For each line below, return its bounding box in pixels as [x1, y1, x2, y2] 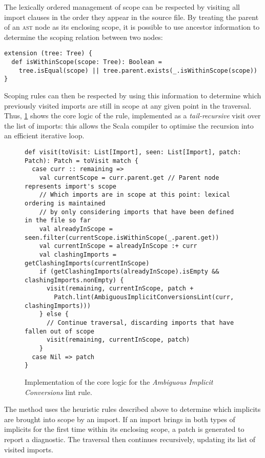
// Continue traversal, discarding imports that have [46, 319, 234, 327]
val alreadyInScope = [39, 225, 113, 233]
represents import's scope [25, 182, 116, 190]
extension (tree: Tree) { [4, 50, 92, 57]
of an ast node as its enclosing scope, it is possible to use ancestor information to [4, 22, 260, 32]
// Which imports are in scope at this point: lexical [39, 191, 230, 199]
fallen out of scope [25, 327, 95, 335]
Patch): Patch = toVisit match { [25, 157, 138, 164]
